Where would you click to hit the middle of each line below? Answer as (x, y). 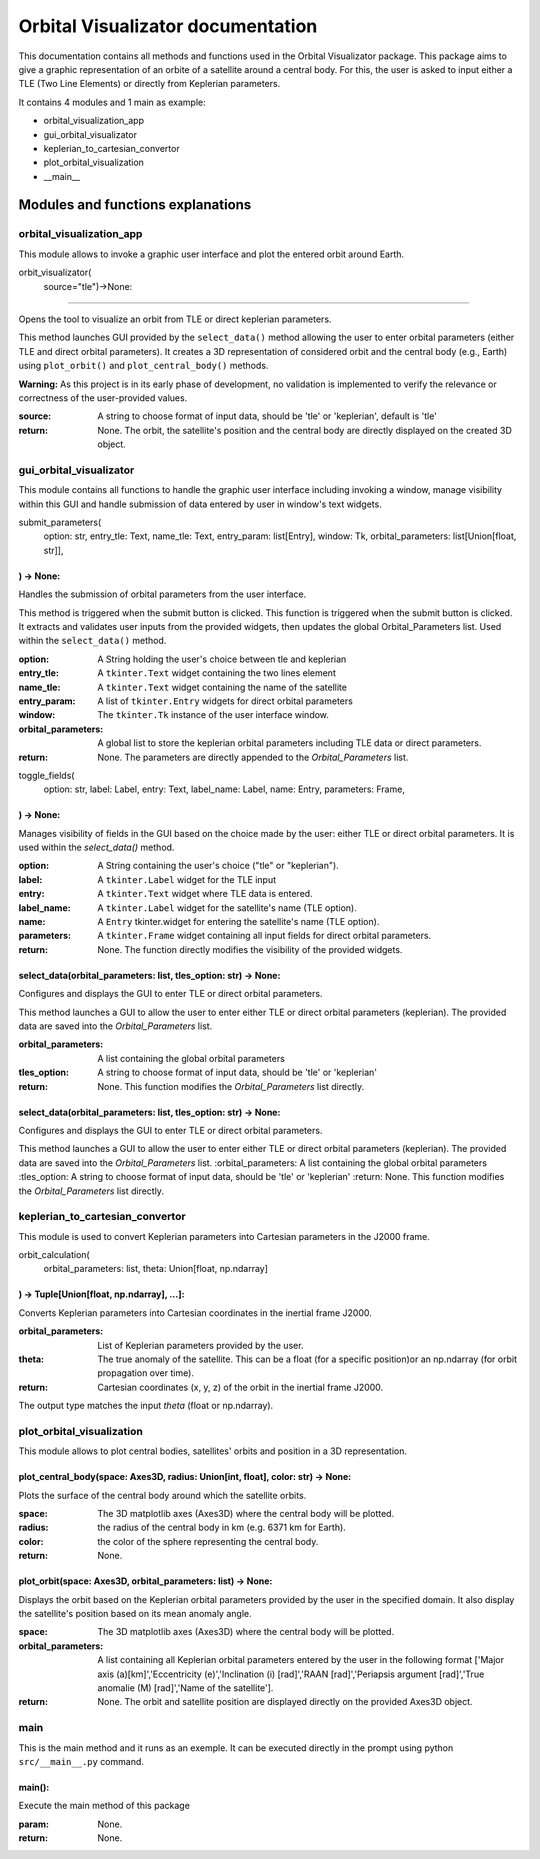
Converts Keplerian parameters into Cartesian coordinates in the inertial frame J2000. (195, 1312)
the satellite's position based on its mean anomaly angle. (135, 1614)
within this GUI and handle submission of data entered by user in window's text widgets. (200, 504)
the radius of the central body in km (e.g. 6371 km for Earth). (222, 1527)
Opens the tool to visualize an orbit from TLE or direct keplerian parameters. (175, 319)
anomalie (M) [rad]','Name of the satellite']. (185, 1687)
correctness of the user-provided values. (103, 397)
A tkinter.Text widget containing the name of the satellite (222, 687)
